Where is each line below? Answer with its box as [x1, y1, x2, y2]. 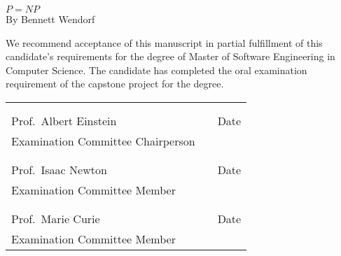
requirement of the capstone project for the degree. [6, 76, 224, 91]
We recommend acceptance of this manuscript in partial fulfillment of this [6, 35, 323, 50]
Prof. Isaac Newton [11, 161, 107, 178]
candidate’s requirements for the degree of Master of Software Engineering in [6, 49, 335, 64]
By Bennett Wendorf [6, 12, 95, 26]
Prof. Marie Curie [11, 210, 100, 227]
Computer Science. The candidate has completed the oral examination [6, 62, 307, 77]
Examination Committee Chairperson [11, 132, 195, 149]
